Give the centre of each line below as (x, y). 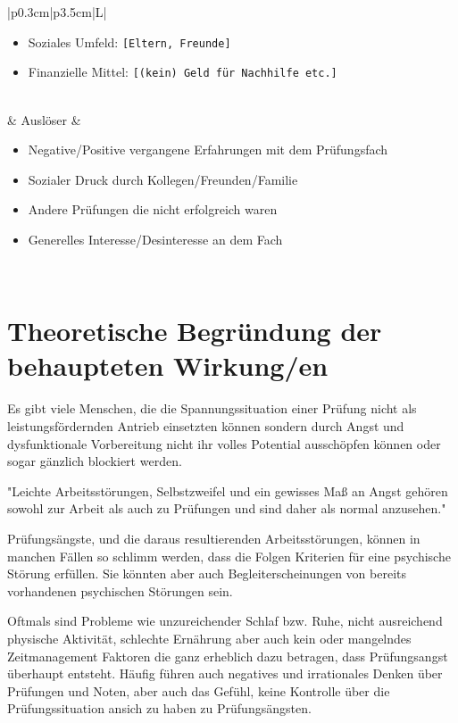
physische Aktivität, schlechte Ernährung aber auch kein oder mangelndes (209, 638)
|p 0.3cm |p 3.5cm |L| (57, 12)
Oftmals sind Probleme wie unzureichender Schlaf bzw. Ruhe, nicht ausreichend (225, 621)
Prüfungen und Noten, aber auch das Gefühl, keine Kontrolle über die (199, 690)
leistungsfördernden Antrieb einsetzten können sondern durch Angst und (206, 425)
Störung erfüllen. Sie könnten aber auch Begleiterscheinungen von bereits (207, 573)
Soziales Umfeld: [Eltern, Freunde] (129, 42)
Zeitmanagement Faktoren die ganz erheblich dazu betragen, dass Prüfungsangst (228, 656)
